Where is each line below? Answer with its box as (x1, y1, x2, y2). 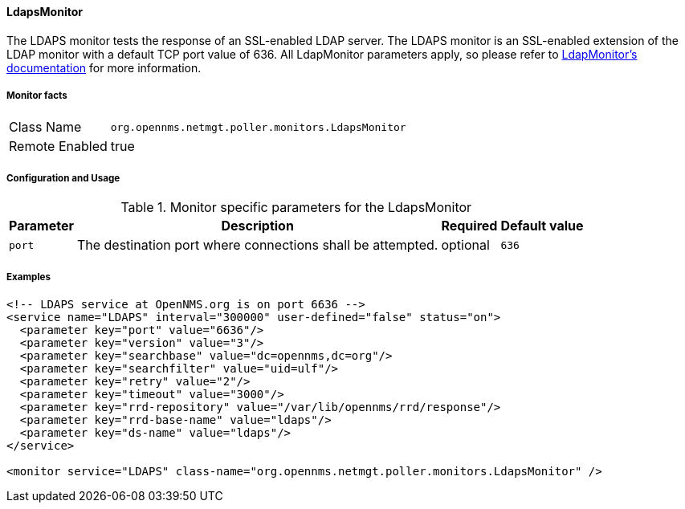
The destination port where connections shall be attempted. (76, 237, 438, 254)
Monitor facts (6, 90, 67, 101)
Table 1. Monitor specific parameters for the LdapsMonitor (120, 199, 472, 216)
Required (441, 218, 498, 234)
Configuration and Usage (6, 172, 120, 184)
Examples (6, 271, 51, 283)
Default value (500, 218, 584, 234)
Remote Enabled (9, 138, 108, 155)
